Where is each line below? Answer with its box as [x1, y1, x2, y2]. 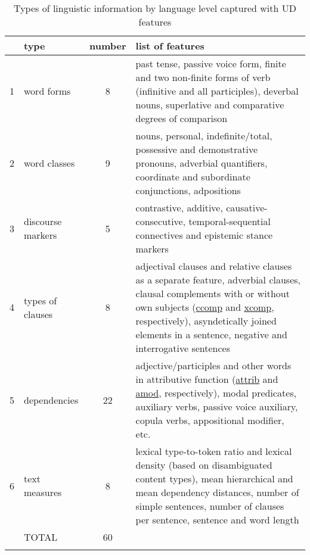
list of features [135, 39, 204, 52]
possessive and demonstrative [135, 142, 258, 156]
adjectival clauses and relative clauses [135, 259, 292, 273]
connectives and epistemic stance [135, 228, 273, 242]
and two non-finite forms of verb [135, 70, 271, 84]
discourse [24, 214, 62, 228]
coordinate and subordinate [135, 170, 250, 183]
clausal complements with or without [135, 286, 290, 300]
